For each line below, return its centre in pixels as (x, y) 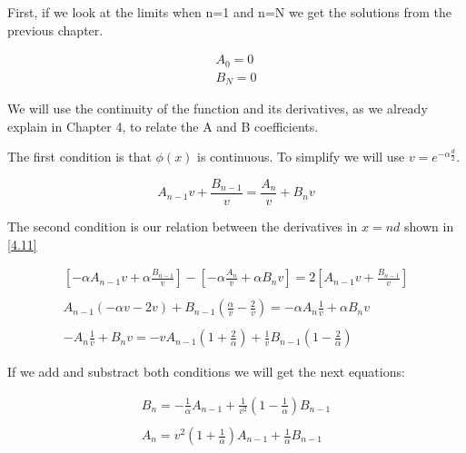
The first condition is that (79, 157)
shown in (429, 226)
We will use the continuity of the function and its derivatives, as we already (218, 108)
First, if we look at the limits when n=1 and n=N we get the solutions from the (230, 12)
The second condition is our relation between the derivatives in (183, 226)
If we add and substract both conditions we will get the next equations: (206, 372)
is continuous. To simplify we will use (301, 157)
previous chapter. (55, 30)
